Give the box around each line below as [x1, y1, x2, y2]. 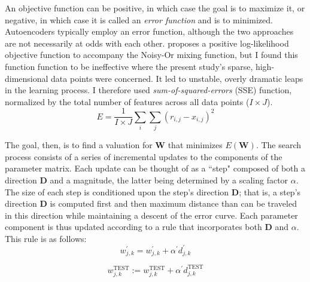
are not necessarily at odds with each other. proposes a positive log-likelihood [5, 36, 289, 49]
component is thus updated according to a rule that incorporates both [5, 220, 262, 233]
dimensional [5, 72, 48, 84]
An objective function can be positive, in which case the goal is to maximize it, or [5, 2, 305, 14]
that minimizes [168, 139, 223, 151]
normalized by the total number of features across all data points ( [5, 95, 250, 108]
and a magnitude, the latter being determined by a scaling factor [50, 173, 288, 186]
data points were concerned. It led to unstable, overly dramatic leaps [51, 72, 303, 84]
